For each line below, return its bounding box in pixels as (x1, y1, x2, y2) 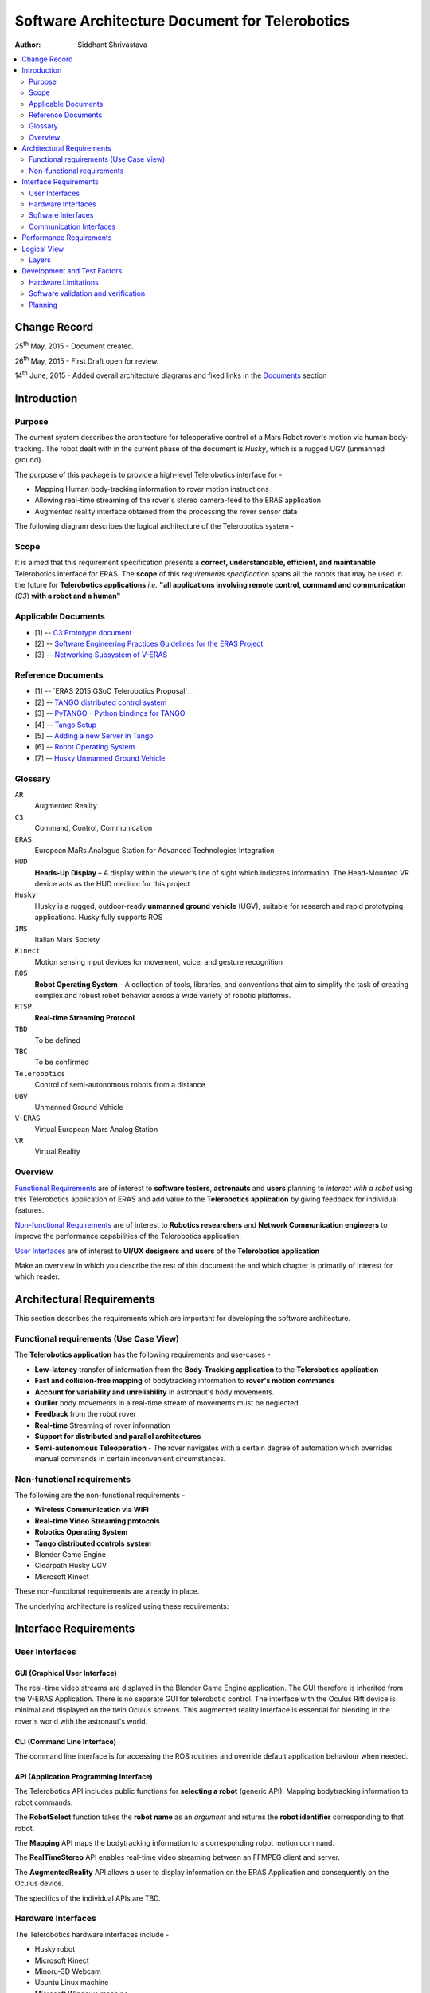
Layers (29, 255, 51, 265)
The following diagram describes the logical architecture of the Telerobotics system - (14, 521, 295, 531)
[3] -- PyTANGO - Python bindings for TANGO (34, 709, 186, 718)
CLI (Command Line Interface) (14, 1736, 117, 1746)
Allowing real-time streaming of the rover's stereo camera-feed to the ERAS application (34, 495, 322, 505)
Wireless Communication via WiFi (34, 1505, 149, 1515)
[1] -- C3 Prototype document (34, 627, 132, 637)
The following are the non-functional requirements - (14, 1491, 186, 1500)
